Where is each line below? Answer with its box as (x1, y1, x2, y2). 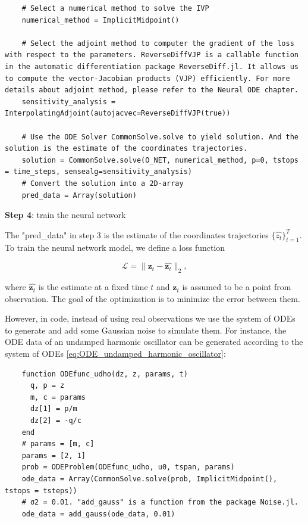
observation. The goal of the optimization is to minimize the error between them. (5, 292, 300, 304)
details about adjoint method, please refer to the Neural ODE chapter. (5, 86, 298, 95)
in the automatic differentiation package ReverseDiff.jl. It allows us (5, 62, 298, 71)
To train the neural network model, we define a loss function (5, 241, 225, 254)
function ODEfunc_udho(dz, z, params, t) (21, 369, 188, 378)
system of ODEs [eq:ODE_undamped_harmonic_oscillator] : (5, 347, 226, 360)
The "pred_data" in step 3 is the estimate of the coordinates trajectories (5, 228, 269, 241)
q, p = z (30, 381, 65, 390)
